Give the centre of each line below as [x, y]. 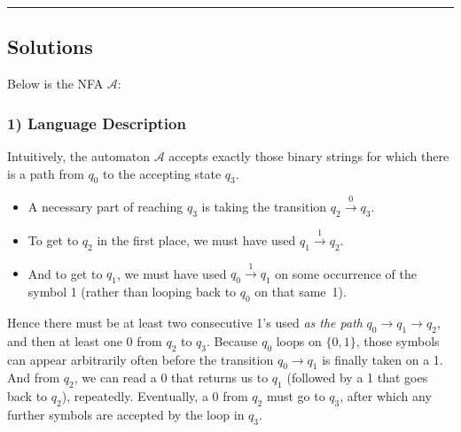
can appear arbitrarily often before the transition [141, 359]
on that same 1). [301, 292]
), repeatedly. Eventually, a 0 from [155, 396]
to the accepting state [162, 173]
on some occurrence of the [346, 273]
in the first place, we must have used [196, 239]
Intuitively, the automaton [79, 156]
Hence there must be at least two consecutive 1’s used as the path [185, 322]
